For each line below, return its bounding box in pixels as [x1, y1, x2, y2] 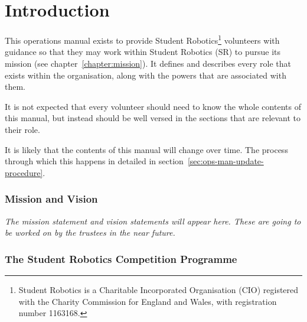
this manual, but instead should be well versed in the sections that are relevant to [5, 112, 301, 124]
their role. [5, 123, 40, 135]
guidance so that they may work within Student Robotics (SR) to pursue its [5, 45, 281, 58]
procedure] [5, 166, 43, 178]
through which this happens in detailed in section [5, 155, 184, 167]
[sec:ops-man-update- [187, 155, 264, 167]
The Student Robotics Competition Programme [5, 251, 237, 266]
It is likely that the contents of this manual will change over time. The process [5, 143, 288, 155]
